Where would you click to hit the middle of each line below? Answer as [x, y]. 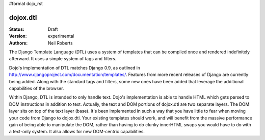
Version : [18, 36]
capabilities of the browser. [37, 89]
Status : [17, 29]
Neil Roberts [60, 43]
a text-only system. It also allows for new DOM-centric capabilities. [77, 132]
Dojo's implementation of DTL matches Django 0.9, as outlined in [75, 68]
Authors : [18, 43]
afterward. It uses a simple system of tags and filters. [63, 59]
